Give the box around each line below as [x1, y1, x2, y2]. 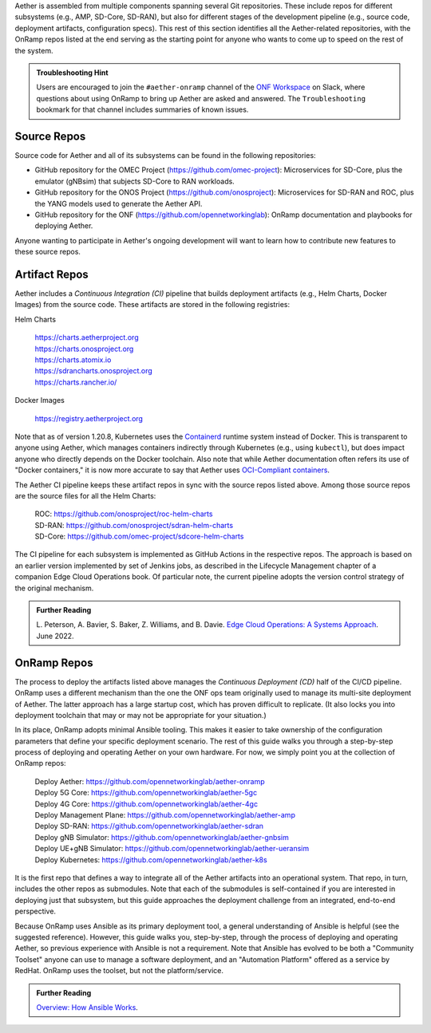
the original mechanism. [14, 583, 94, 593]
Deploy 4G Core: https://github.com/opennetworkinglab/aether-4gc [34, 798, 259, 809]
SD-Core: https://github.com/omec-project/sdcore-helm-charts [34, 531, 244, 542]
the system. [14, 45, 53, 55]
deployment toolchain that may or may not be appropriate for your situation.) [14, 710, 267, 720]
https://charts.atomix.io [34, 355, 112, 365]
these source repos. [14, 247, 81, 257]
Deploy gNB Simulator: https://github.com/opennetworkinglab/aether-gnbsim [34, 832, 289, 842]
